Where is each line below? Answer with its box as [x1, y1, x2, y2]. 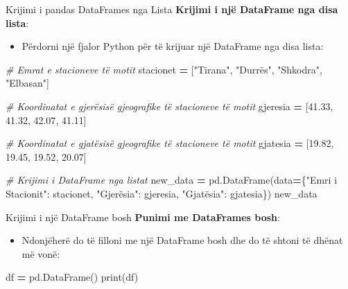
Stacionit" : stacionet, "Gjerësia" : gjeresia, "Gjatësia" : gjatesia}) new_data [6, 186, 317, 200]
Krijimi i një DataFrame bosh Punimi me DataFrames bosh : [6, 209, 280, 224]
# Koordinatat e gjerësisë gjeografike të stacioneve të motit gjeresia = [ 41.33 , [6, 98, 333, 113]
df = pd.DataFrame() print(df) [6, 270, 139, 284]
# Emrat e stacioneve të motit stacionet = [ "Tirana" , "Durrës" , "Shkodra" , [6, 62, 322, 76]
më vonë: [21, 246, 60, 261]
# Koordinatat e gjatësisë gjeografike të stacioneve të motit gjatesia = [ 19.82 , [6, 136, 334, 150]
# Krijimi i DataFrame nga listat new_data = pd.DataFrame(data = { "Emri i [6, 173, 338, 187]
